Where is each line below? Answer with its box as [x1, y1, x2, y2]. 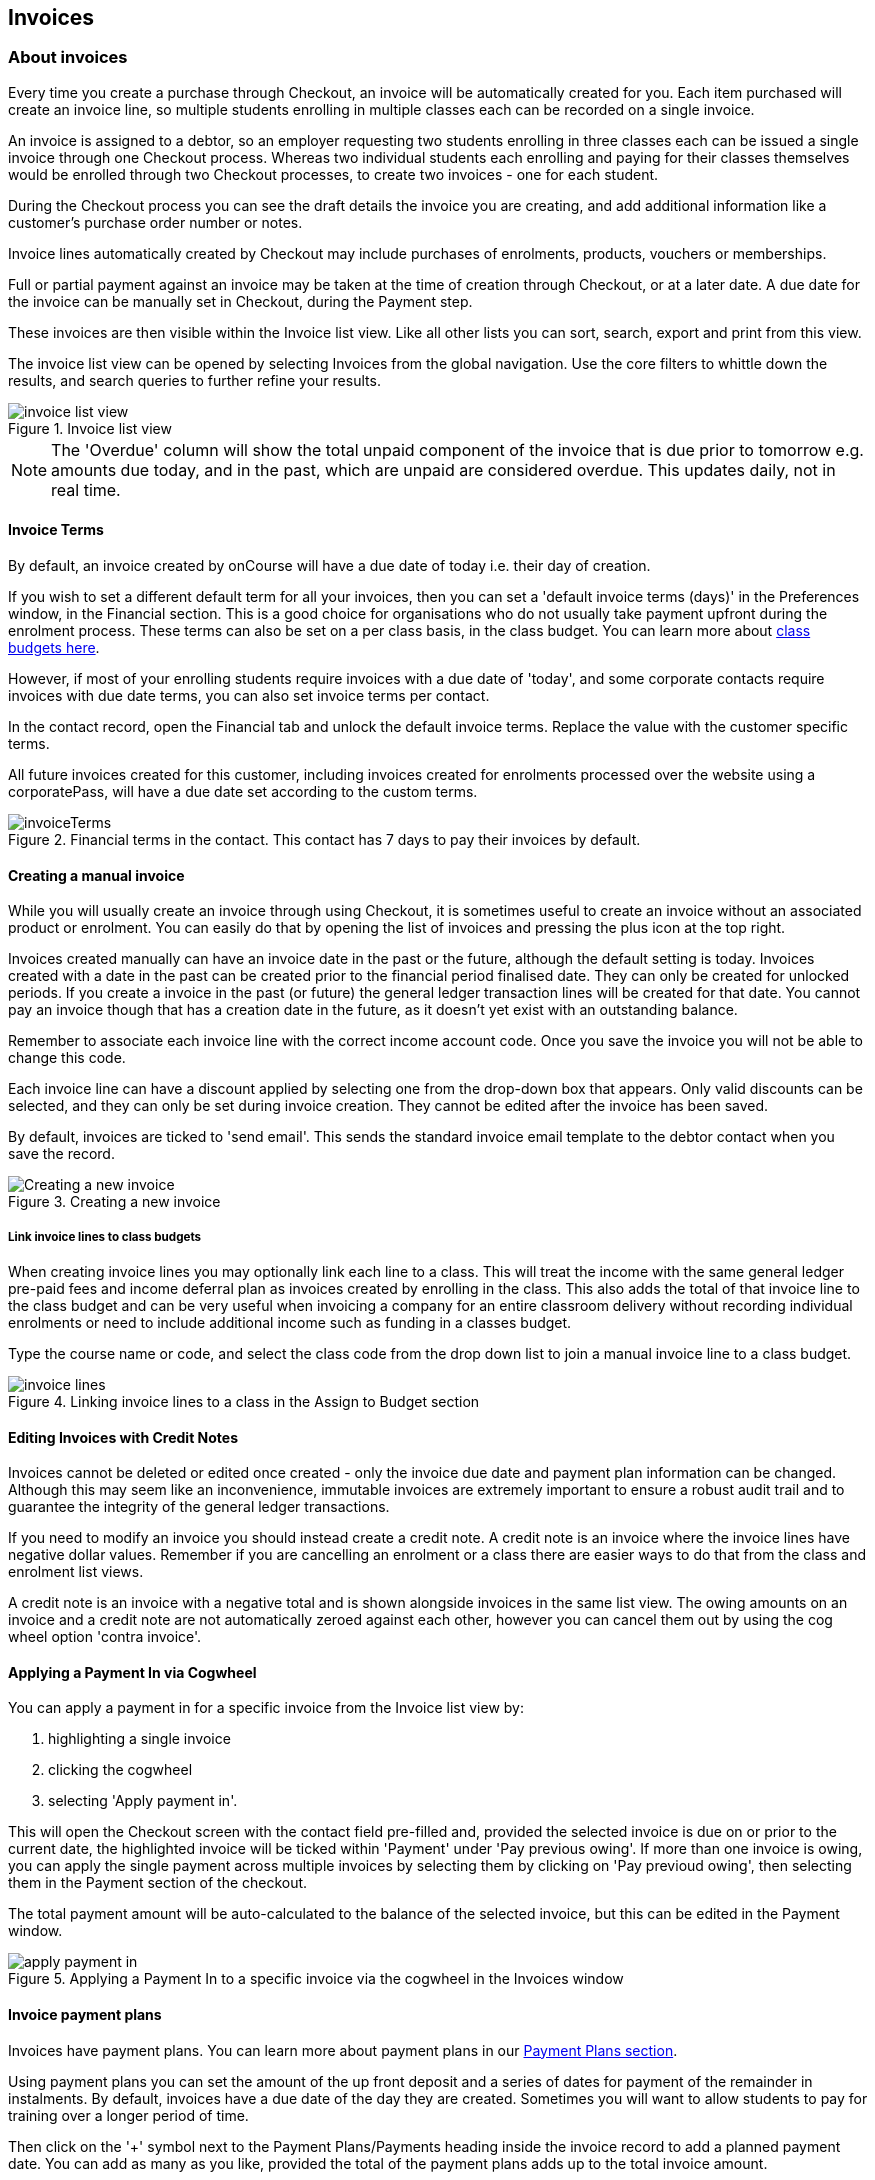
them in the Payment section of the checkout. [8, 1874, 308, 1892]
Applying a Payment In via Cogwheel [8, 1663, 257, 1681]
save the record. [8, 1145, 115, 1163]
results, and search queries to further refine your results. [8, 371, 381, 389]
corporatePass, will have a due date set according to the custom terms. [8, 783, 478, 801]
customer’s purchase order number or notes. [8, 213, 303, 231]
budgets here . [8, 639, 100, 657]
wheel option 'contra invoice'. [8, 1628, 202, 1646]
